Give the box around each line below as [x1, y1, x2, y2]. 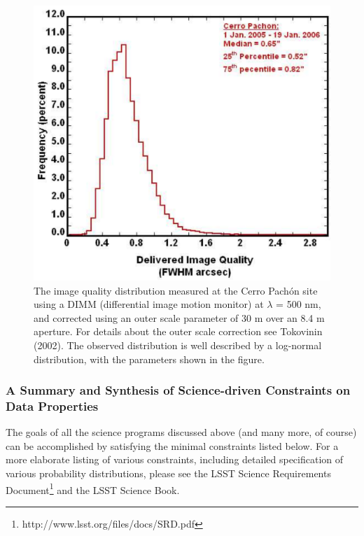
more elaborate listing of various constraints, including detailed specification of [6, 452, 344, 467]
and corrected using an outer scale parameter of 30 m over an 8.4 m [34, 310, 325, 325]
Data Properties [6, 397, 99, 414]
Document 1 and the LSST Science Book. [6, 480, 180, 497]
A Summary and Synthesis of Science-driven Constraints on [6, 381, 351, 399]
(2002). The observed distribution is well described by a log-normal [34, 337, 322, 352]
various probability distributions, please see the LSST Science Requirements [6, 466, 331, 481]
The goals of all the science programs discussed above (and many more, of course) [6, 425, 357, 439]
